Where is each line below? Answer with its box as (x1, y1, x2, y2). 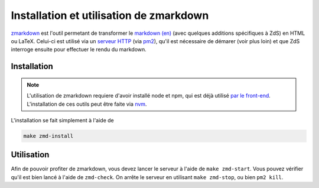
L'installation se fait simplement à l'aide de (11, 116, 115, 124)
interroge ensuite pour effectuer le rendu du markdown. (11, 46, 147, 53)
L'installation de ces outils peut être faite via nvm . (27, 101, 147, 108)
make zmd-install (23, 132, 74, 139)
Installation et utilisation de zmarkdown (11, 9, 209, 22)
